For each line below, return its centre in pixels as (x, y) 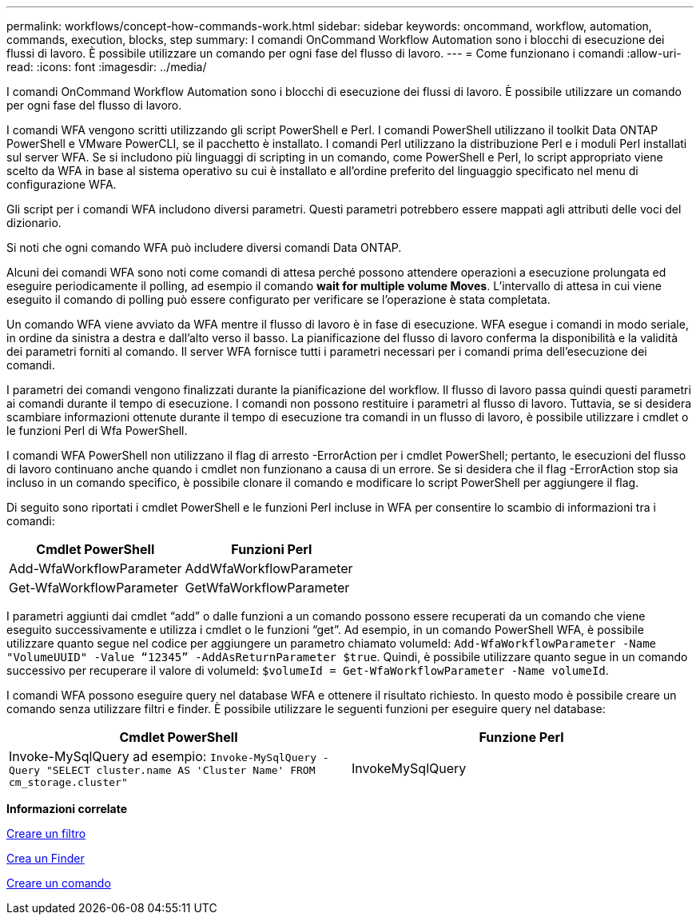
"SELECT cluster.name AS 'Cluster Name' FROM (181, 770)
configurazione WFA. (62, 184)
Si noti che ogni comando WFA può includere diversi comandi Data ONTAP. (204, 247)
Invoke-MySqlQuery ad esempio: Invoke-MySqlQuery (163, 756)
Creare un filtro (46, 833)
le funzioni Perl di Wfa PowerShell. (97, 431)
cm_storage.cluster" (68, 782)
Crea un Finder (46, 858)
